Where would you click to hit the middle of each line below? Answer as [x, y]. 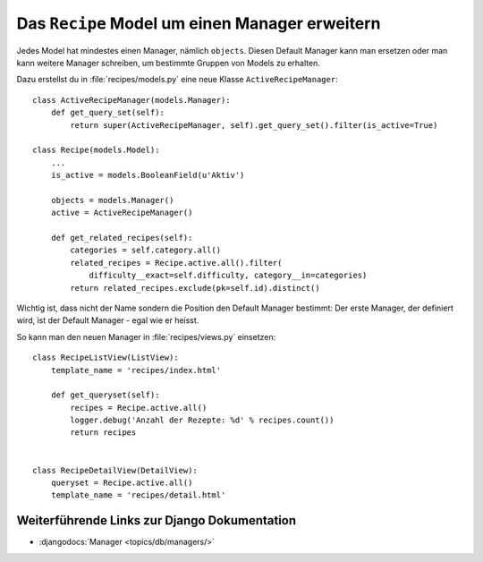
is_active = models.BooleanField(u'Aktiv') [148, 175]
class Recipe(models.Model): [96, 150]
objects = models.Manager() [112, 200]
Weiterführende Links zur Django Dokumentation [157, 520]
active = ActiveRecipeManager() [122, 213]
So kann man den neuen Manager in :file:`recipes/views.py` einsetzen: [146, 336]
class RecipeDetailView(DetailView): [115, 470]
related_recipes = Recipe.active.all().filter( [176, 263]
